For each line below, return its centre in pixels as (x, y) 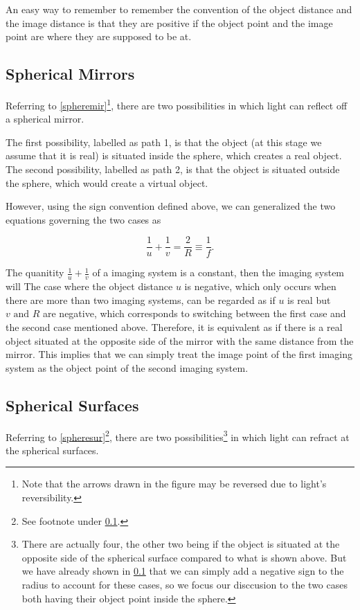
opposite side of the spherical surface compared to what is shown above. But (184, 557)
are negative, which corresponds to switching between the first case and (194, 313)
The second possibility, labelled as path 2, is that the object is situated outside (173, 169)
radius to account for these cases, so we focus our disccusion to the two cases (184, 585)
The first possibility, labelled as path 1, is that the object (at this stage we (164, 142)
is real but (309, 299)
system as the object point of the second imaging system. (127, 367)
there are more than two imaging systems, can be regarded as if (141, 299)
